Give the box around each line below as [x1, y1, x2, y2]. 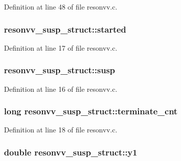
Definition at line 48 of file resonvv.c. [4, 2, 117, 12]
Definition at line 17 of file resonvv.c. [4, 42, 117, 53]
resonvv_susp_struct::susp [4, 64, 115, 76]
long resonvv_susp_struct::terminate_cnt [4, 105, 177, 117]
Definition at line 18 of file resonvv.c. [4, 124, 117, 135]
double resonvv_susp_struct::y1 [4, 145, 137, 158]
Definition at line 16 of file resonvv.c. [4, 83, 117, 94]
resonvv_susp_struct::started [4, 23, 126, 35]
